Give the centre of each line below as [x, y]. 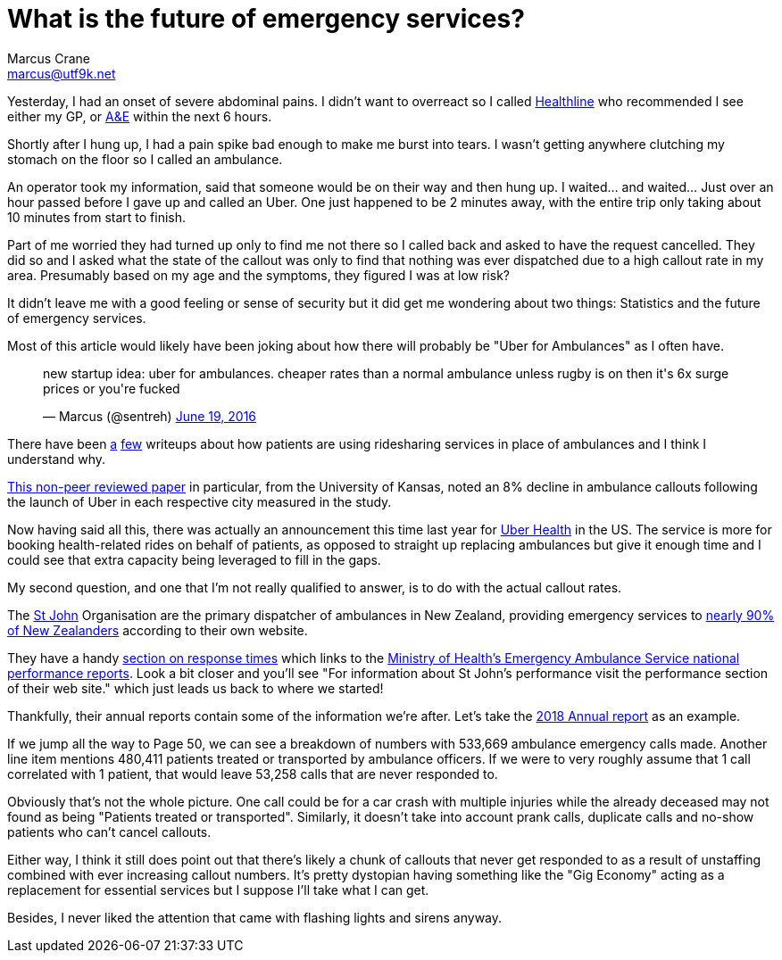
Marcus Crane [49, 58]
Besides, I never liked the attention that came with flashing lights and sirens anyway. [255, 917]
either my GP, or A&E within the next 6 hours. [140, 116]
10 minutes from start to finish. [97, 217]
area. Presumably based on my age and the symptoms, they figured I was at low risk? [258, 275]
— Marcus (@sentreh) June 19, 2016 [150, 416]
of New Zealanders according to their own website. [158, 630]
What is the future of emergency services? [266, 19]
